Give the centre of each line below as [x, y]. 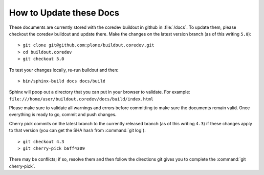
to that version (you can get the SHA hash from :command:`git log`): [77, 130]
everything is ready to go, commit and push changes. [63, 115]
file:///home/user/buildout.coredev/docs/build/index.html [81, 99]
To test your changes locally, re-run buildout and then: [64, 70]
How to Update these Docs [64, 13]
